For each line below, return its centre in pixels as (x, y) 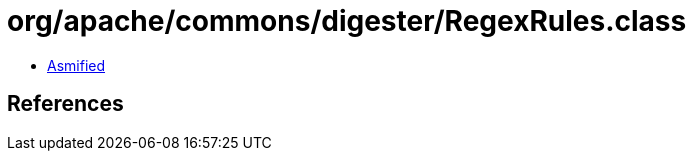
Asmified (76, 65)
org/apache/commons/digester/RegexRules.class (347, 21)
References (65, 104)
